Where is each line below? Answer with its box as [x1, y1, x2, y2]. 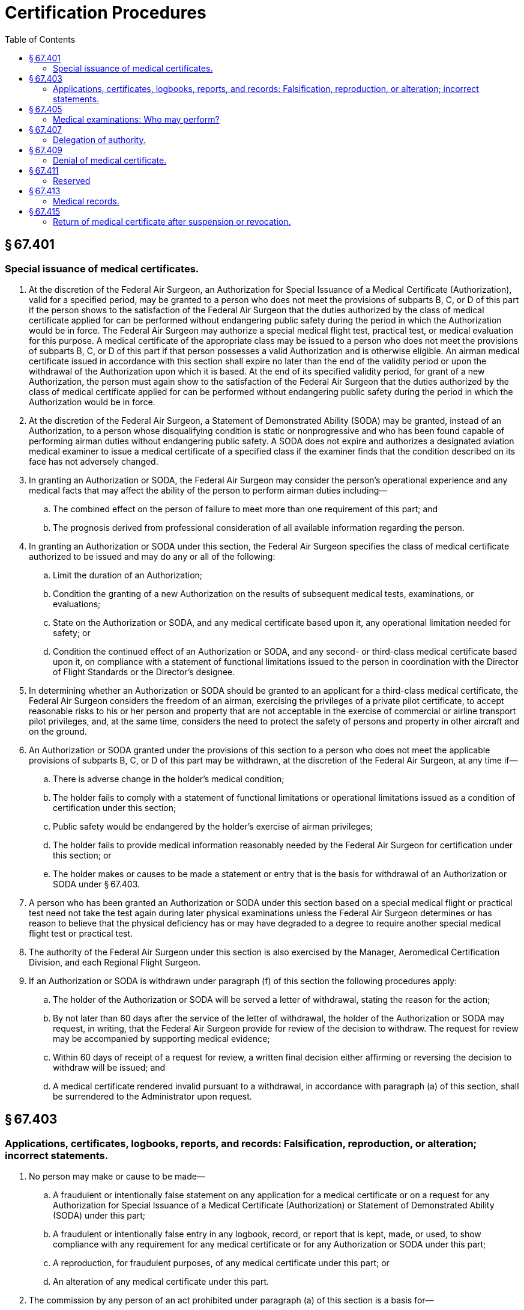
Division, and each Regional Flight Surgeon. [29, 956, 201, 967]
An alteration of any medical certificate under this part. [53, 1276, 270, 1287]
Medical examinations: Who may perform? [53, 114, 220, 124]
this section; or [53, 849, 112, 860]
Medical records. [53, 195, 119, 206]
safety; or [53, 627, 91, 638]
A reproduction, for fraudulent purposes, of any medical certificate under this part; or [53, 1258, 390, 1269]
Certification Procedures [5, 2, 206, 23]
